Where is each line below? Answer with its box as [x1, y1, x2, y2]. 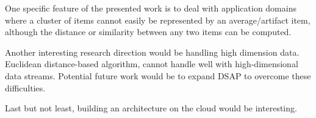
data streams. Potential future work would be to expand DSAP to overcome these [5, 69, 311, 82]
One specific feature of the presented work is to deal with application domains [5, 2, 296, 14]
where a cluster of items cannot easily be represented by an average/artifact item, [5, 13, 311, 26]
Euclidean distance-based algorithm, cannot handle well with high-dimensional [5, 57, 298, 70]
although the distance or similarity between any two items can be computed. [5, 25, 292, 38]
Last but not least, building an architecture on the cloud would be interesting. [5, 102, 297, 114]
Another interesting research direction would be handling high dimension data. [5, 45, 300, 58]
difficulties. [5, 81, 46, 94]
